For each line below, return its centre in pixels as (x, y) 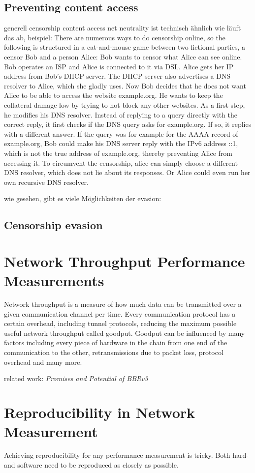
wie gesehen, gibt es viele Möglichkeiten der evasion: (83, 198)
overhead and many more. (43, 362)
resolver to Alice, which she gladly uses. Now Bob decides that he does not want (125, 85)
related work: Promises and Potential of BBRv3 (76, 378)
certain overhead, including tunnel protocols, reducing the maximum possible (120, 323)
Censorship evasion (53, 225)
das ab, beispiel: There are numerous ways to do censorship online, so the (115, 37)
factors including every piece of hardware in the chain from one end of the (116, 342)
